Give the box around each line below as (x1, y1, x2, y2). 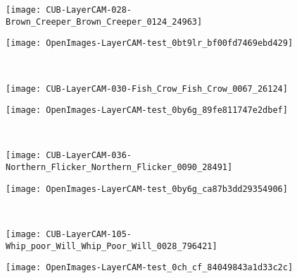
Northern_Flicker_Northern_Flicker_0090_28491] (6, 162, 233, 173)
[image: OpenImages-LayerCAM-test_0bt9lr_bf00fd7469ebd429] (6, 38, 293, 49)
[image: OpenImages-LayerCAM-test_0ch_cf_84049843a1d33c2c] (6, 262, 293, 273)
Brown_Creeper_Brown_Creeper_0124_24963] (6, 16, 203, 27)
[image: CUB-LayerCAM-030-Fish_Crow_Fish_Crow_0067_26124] (6, 83, 288, 94)
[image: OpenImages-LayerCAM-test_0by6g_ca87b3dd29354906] (6, 183, 288, 194)
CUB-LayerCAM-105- (46, 229, 132, 240)
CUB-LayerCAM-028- (46, 5, 132, 15)
